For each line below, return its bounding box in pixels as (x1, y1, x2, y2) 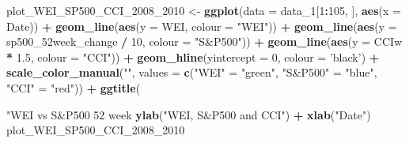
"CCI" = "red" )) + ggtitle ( (6, 79, 141, 96)
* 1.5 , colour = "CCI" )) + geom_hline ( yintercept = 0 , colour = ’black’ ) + (6, 48, 380, 65)
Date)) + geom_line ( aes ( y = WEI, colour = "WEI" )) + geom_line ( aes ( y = (6, 17, 397, 34)
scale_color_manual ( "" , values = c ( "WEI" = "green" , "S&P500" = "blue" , (6, 64, 377, 81)
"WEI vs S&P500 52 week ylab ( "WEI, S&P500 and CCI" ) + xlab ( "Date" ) (6, 106, 371, 122)
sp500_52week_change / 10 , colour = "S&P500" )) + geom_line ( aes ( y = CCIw (6, 33, 403, 50)
